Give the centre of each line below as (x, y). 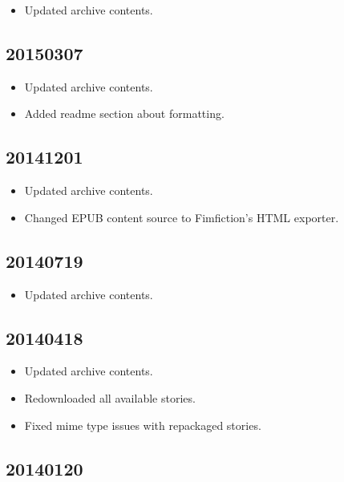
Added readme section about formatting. (124, 113)
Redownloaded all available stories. (110, 397)
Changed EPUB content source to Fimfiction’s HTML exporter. (182, 217)
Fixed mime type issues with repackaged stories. (143, 425)
